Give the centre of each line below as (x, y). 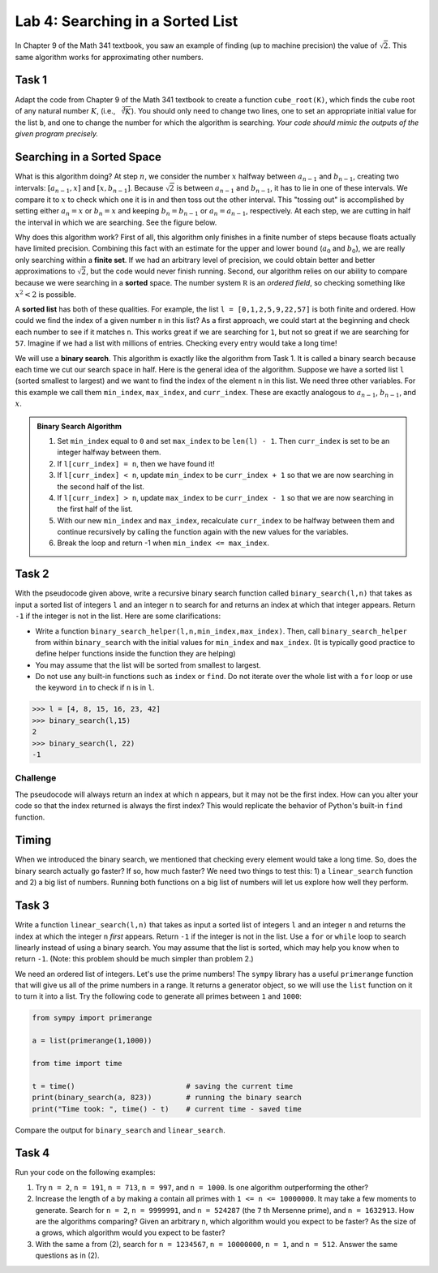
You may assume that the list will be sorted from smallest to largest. (148, 664)
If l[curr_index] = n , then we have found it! (136, 463)
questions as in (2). (67, 1256)
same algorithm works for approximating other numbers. (109, 57)
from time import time (77, 1064)
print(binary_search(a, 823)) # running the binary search (167, 1098)
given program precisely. (57, 134)
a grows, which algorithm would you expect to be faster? (130, 1232)
